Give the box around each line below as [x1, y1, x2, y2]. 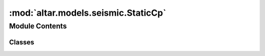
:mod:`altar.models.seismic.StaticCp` [9, 7, 166, 18]
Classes [9, 38, 34, 46]
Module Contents [9, 22, 67, 30]
